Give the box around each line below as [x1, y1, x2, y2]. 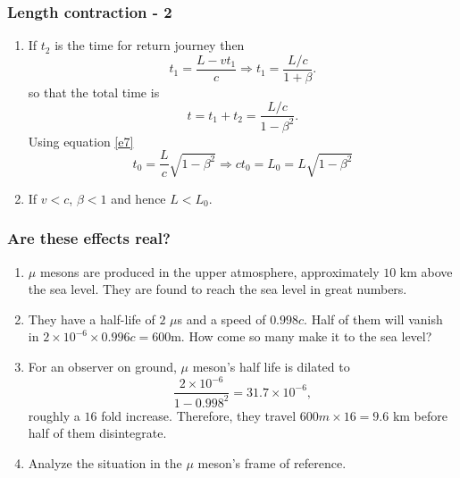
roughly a [28, 406, 80, 424]
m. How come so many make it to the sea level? [171, 327, 432, 346]
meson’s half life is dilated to [192, 357, 350, 376]
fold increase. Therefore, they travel [101, 406, 297, 424]
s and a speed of [177, 309, 266, 328]
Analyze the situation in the [28, 453, 182, 472]
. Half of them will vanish [304, 309, 443, 328]
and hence [111, 189, 166, 207]
